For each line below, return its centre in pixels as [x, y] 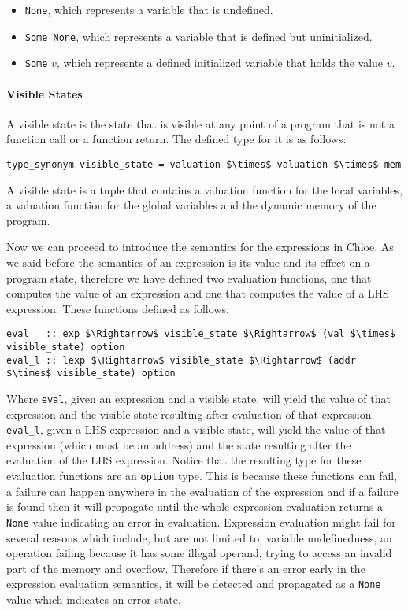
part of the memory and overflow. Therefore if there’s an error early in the [186, 568]
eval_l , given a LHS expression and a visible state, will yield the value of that [196, 429]
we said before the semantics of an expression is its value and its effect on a [188, 262]
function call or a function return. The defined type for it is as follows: [176, 139]
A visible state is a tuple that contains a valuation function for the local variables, [204, 189]
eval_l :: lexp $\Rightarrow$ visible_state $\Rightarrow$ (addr [181, 360]
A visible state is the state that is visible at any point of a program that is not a [200, 123]
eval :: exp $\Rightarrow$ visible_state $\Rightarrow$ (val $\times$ [201, 334]
